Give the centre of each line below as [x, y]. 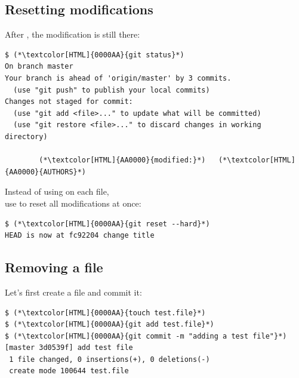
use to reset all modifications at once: [73, 203]
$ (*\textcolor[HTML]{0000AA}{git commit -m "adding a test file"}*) [146, 336]
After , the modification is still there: [73, 34]
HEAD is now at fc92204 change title [80, 236]
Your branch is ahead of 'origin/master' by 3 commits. [118, 78]
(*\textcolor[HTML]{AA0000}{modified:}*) [122, 160]
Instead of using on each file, [57, 191]
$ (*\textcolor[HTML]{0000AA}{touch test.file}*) [105, 313]
